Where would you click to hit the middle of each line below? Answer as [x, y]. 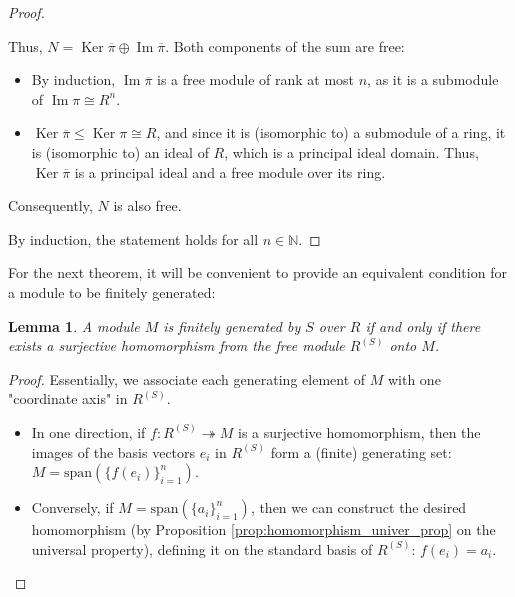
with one [414, 378]
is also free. [147, 205]
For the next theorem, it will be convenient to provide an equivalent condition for [257, 272]
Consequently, [50, 205]
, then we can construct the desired [358, 507]
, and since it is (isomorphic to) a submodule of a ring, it [331, 132]
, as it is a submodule [433, 79]
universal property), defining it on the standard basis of [202, 548]
